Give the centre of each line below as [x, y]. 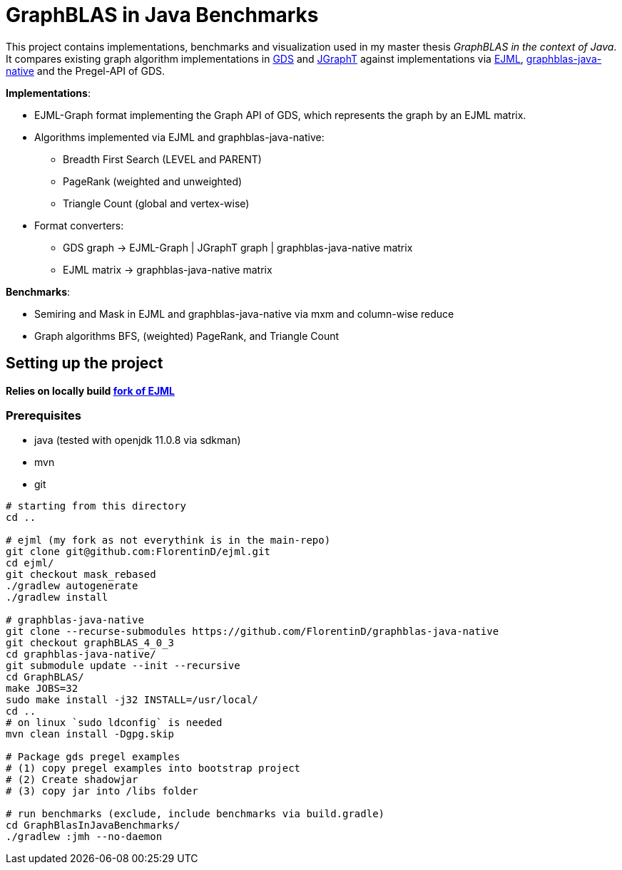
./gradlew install [57, 597]
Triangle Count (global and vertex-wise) [156, 203]
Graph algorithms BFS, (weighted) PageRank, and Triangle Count [187, 336]
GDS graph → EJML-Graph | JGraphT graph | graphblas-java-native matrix [238, 247]
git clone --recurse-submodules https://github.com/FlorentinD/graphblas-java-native [253, 632]
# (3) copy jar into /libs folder [102, 791]
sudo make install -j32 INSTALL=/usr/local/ [132, 700]
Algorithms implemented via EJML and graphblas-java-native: [179, 137]
